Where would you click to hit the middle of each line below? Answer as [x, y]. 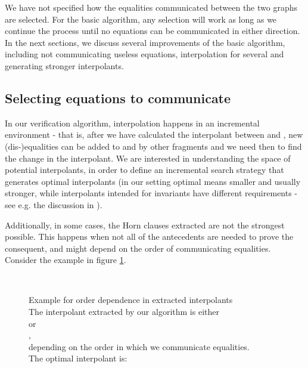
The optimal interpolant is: [78, 358]
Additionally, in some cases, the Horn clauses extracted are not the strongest [145, 225]
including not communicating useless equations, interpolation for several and [144, 54]
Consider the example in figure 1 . [66, 260]
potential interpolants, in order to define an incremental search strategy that [144, 170]
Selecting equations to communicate [118, 98]
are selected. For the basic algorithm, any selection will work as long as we [141, 19]
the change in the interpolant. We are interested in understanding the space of [148, 158]
